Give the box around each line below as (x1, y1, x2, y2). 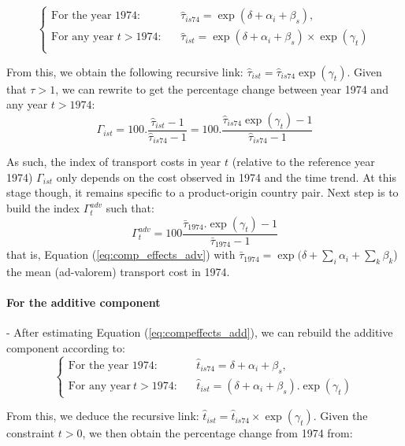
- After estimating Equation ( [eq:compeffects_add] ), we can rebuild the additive (6, 324, 393, 341)
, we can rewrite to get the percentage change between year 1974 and (55, 80, 388, 97)
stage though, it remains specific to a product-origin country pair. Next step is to (6, 184, 399, 201)
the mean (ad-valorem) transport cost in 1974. (6, 263, 230, 279)
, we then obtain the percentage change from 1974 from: (82, 425, 353, 441)
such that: (106, 200, 154, 216)
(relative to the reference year (232, 153, 375, 170)
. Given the (313, 407, 368, 424)
